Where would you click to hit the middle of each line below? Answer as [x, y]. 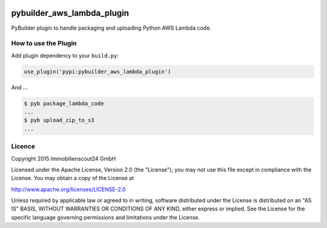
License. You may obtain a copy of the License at [73, 178]
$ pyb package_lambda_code [64, 103]
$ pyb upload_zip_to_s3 [59, 120]
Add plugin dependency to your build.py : [65, 55]
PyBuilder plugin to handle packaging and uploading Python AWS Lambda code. [111, 28]
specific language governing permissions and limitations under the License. [105, 217]
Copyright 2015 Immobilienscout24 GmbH [64, 158]
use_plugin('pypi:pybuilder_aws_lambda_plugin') [97, 72]
